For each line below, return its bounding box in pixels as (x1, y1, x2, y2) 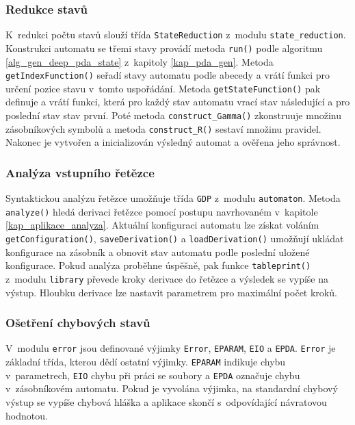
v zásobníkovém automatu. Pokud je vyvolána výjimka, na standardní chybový (5, 381, 338, 396)
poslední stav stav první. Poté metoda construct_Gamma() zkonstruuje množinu (5, 108, 341, 123)
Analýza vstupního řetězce (5, 164, 155, 181)
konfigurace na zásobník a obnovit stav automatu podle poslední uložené (5, 244, 310, 259)
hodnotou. (5, 408, 48, 422)
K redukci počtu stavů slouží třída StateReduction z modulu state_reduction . (5, 27, 346, 42)
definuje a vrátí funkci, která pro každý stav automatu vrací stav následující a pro (5, 94, 350, 109)
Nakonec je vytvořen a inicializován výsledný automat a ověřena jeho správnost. (5, 135, 341, 149)
